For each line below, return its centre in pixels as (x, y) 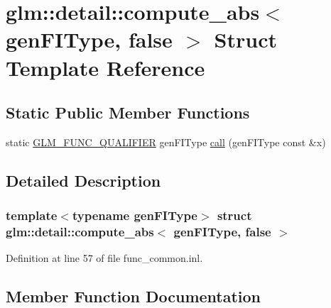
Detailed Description (83, 180)
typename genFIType (135, 215)
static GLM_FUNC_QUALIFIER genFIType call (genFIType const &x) (166, 142)
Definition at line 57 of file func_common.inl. (104, 258)
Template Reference (105, 67)
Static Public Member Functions (128, 112)
